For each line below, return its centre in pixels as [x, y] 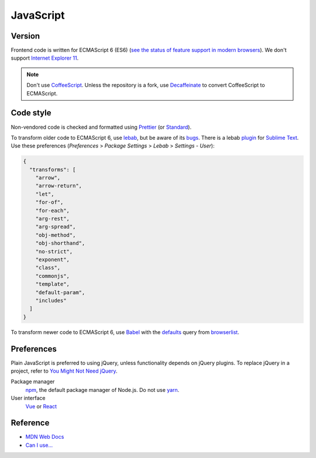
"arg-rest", [53, 219]
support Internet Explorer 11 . [45, 58]
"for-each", [53, 210]
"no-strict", [54, 251]
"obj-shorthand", [60, 243]
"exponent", [53, 259]
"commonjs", [53, 276]
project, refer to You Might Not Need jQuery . [64, 371]
